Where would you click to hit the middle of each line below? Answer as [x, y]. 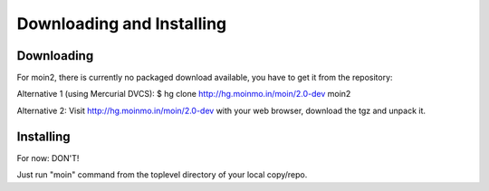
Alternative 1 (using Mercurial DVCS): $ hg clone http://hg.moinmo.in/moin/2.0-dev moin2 [184, 94]
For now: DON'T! [48, 158]
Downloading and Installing [122, 24]
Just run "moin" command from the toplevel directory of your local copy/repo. [162, 175]
